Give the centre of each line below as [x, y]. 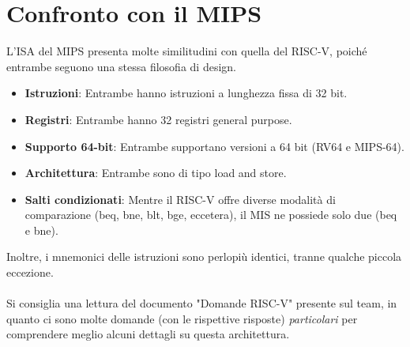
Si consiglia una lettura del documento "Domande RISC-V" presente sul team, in [202, 303]
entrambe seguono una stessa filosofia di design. [121, 66]
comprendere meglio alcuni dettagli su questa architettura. [148, 334]
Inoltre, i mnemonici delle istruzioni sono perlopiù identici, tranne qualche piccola [204, 256]
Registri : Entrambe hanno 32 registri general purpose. [158, 119]
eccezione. [30, 272]
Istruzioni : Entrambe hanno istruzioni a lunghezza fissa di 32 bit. [186, 93]
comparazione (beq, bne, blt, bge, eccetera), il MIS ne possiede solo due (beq [211, 215]
